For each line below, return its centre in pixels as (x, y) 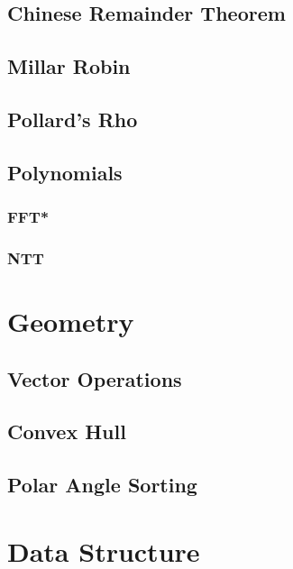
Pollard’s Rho (73, 119)
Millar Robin (69, 66)
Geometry (71, 321)
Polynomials (65, 172)
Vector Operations (95, 378)
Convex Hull (67, 431)
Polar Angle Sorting (102, 485)
